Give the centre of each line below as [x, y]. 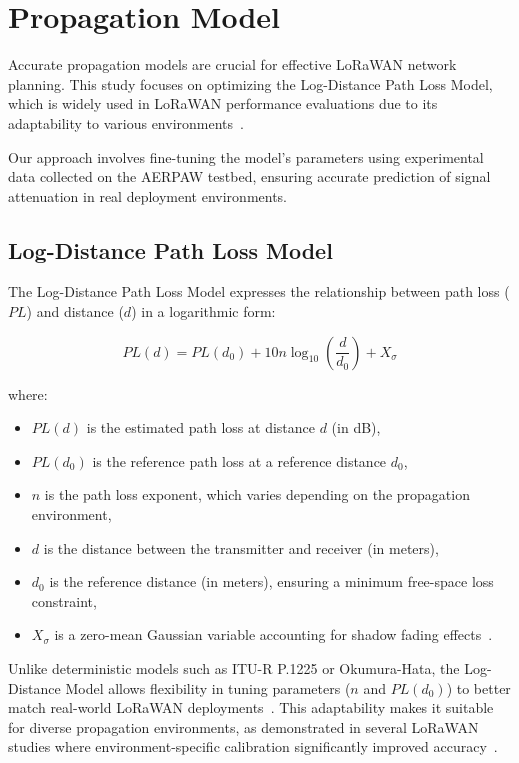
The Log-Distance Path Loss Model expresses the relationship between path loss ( [259, 291]
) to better [478, 687]
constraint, [64, 600]
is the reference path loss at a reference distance [239, 460]
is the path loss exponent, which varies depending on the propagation [257, 494]
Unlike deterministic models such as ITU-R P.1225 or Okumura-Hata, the [234, 668]
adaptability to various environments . [126, 122]
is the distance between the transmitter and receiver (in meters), [241, 547]
